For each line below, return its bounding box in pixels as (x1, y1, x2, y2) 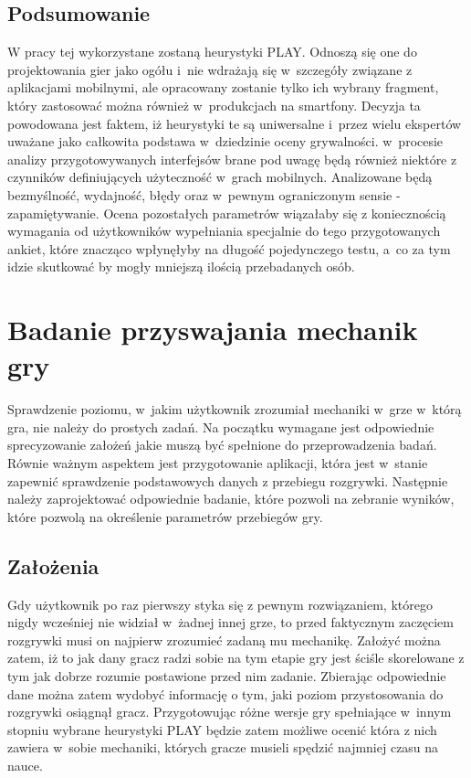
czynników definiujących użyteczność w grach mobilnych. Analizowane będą (7, 167, 433, 187)
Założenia (7, 551, 99, 580)
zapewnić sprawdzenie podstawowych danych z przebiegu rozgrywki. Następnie (7, 471, 448, 490)
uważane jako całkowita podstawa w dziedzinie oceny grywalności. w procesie (7, 132, 444, 151)
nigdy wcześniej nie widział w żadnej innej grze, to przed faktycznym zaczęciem (7, 613, 454, 632)
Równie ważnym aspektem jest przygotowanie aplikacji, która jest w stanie (7, 453, 428, 473)
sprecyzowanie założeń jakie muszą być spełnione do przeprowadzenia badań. (7, 435, 437, 454)
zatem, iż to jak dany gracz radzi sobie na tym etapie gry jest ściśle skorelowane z (7, 648, 465, 667)
